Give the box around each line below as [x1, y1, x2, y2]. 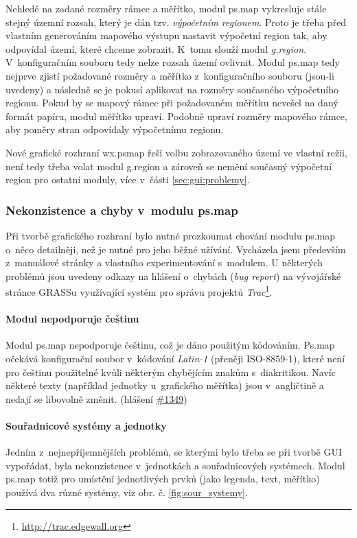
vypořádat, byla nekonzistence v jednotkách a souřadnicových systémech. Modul [5, 458, 345, 472]
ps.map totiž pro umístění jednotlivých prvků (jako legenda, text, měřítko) [5, 471, 320, 486]
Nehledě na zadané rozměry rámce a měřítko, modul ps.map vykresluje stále [5, 1, 327, 15]
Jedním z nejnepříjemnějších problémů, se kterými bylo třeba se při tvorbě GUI [5, 445, 342, 459]
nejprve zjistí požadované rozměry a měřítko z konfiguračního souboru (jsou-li [5, 68, 334, 82]
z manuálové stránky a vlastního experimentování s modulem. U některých [5, 255, 323, 270]
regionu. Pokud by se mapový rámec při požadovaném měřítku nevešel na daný [5, 95, 338, 110]
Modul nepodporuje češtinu [5, 312, 139, 326]
